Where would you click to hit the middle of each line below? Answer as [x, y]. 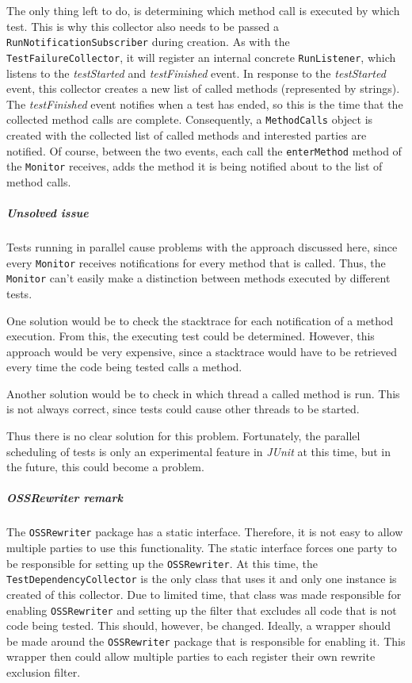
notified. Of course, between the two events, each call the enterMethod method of [204, 150]
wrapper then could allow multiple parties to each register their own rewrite [191, 656]
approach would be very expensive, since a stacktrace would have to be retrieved [202, 351]
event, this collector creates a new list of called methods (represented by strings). [203, 88]
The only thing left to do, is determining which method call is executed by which [203, 10]
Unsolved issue [48, 213]
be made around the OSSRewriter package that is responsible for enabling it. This [206, 641]
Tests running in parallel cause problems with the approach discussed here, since [202, 247]
